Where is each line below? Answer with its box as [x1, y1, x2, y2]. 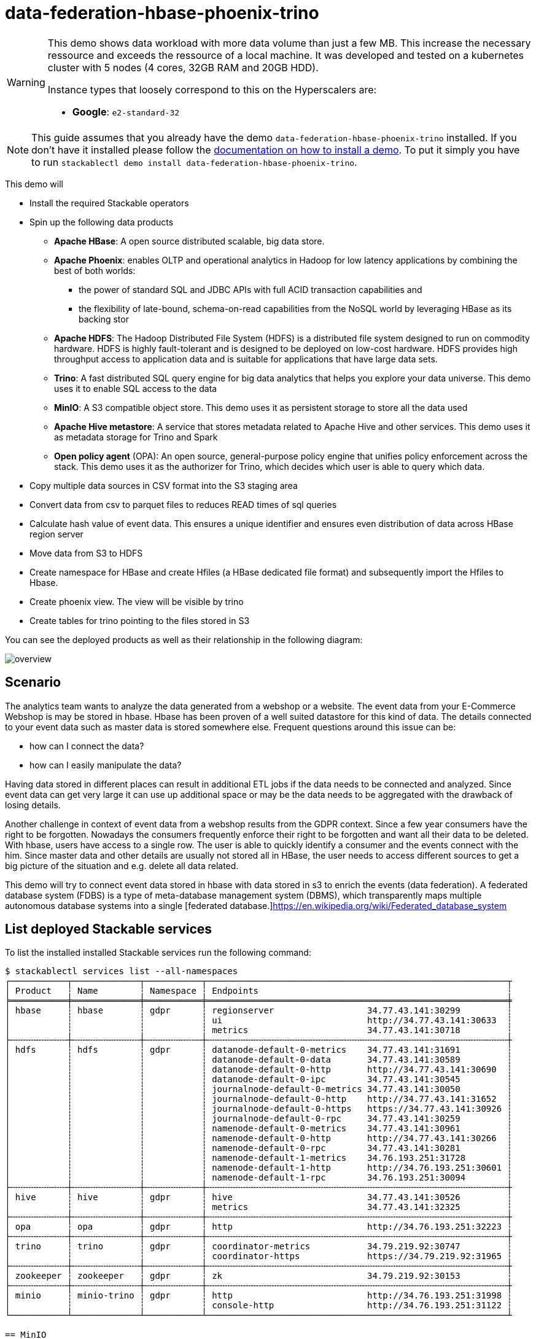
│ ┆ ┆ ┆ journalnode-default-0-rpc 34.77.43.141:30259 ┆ [5, 1114, 513, 1124]
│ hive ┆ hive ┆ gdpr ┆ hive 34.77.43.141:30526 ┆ [5, 1192, 513, 1203]
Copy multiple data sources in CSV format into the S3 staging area [29, 480, 298, 491]
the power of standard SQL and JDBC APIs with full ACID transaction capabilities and [79, 284, 422, 295]
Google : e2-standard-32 [72, 105, 180, 118]
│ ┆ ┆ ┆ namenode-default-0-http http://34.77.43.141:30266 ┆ [5, 1133, 513, 1144]
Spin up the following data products [29, 216, 174, 227]
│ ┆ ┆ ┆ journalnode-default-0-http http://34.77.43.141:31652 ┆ [5, 1094, 513, 1104]
